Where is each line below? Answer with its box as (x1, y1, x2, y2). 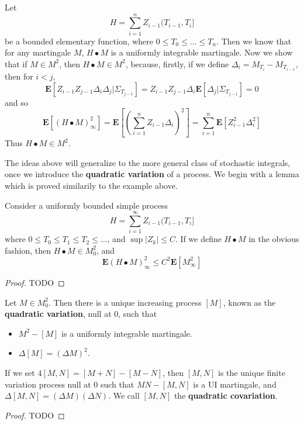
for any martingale (5, 46, 71, 58)
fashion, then (5, 244, 51, 256)
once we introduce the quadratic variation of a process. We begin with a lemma (5, 168, 299, 180)
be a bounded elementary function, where (5, 34, 154, 47)
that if (5, 57, 27, 70)
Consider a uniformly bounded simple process (5, 199, 168, 211)
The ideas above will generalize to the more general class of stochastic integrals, (5, 156, 291, 168)
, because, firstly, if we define (125, 57, 229, 70)
